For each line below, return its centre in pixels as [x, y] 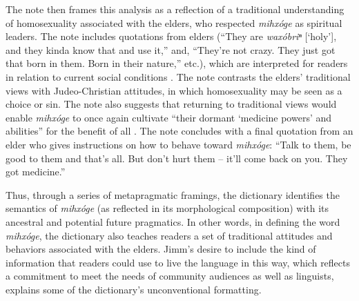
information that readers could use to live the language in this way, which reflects [178, 262]
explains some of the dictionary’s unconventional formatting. [134, 289]
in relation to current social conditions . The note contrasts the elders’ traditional [178, 76]
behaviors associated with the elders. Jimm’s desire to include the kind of [161, 249]
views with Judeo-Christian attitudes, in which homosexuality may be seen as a [174, 90]
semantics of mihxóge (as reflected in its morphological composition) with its [167, 208]
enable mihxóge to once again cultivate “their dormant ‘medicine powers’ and [169, 117]
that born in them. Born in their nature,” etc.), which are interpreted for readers [177, 63]
